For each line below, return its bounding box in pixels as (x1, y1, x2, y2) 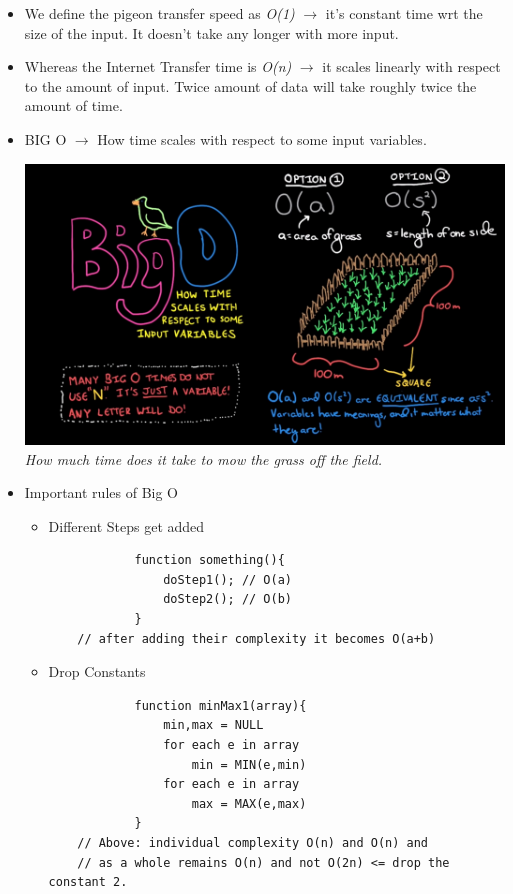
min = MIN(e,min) (191, 757, 307, 772)
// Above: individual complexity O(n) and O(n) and (77, 836, 429, 851)
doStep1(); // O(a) (163, 572, 292, 587)
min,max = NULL (163, 718, 264, 733)
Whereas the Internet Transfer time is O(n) (24, 56, 292, 77)
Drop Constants (48, 661, 146, 682)
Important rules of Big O (24, 482, 178, 503)
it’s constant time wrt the (325, 3, 483, 23)
